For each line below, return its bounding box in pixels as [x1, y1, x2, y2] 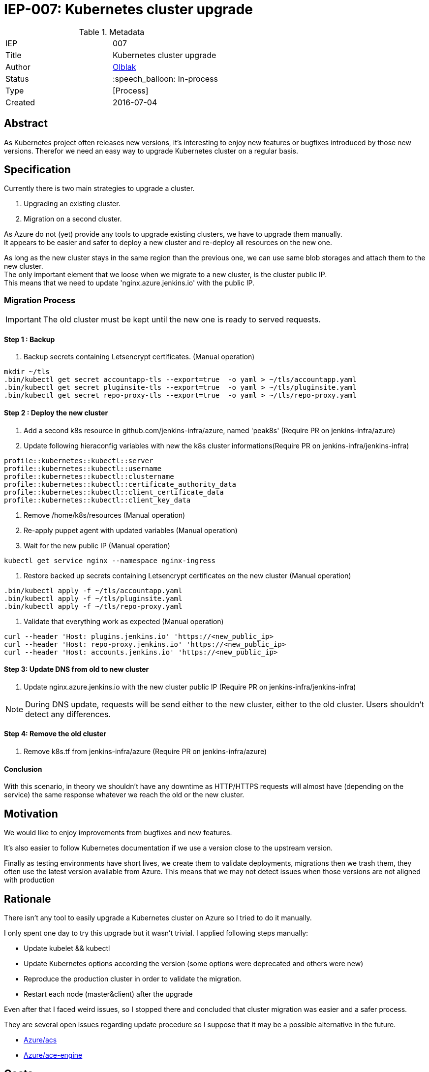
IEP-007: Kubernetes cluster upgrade [4, 1, 253, 18]
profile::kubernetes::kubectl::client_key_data [4, 496, 191, 504]
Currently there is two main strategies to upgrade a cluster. [4, 184, 195, 193]
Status [5, 73, 29, 84]
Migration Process [4, 295, 76, 305]
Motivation [4, 807, 58, 820]
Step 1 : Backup [4, 335, 55, 344]
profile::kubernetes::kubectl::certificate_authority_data [4, 480, 237, 488]
